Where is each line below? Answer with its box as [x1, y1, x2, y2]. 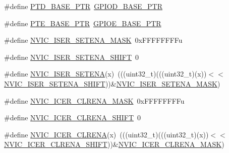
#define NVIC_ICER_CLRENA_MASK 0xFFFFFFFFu [4, 95, 185, 106]
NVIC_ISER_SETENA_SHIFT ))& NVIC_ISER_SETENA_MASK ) [4, 78, 220, 89]
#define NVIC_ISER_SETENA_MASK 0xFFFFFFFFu [4, 35, 183, 45]
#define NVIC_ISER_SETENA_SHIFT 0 [4, 51, 139, 62]
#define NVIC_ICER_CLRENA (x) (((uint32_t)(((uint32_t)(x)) [4, 129, 209, 139]
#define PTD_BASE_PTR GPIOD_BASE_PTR [4, 1, 162, 11]
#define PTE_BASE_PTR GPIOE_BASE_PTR [4, 18, 161, 28]
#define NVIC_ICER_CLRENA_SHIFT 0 [4, 112, 141, 123]
